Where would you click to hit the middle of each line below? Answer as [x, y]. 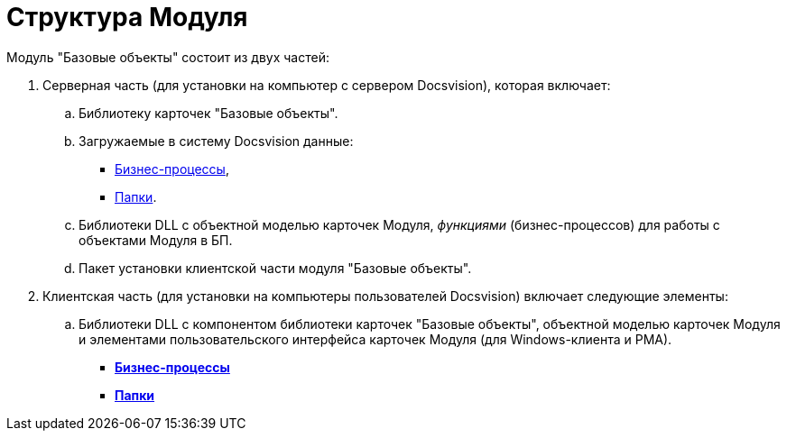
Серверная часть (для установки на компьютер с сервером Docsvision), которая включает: [327, 85]
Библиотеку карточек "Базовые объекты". [208, 113]
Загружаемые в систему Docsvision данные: [216, 141]
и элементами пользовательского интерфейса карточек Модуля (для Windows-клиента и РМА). [375, 339]
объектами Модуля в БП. [156, 240]
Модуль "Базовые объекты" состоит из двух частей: [168, 57]
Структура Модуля [127, 17]
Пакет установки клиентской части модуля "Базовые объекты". [275, 268]
